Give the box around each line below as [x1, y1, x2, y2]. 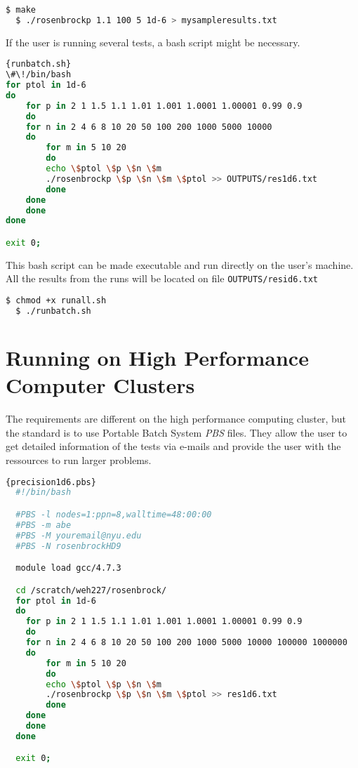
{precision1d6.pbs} [6, 477, 96, 487]
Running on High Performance [6, 343, 309, 372]
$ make [6, 5, 36, 15]
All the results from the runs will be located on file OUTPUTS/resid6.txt [6, 271, 318, 286]
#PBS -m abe [15, 519, 72, 530]
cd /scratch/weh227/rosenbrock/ [15, 585, 167, 595]
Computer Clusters [6, 371, 195, 399]
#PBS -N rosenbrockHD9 [15, 541, 121, 551]
